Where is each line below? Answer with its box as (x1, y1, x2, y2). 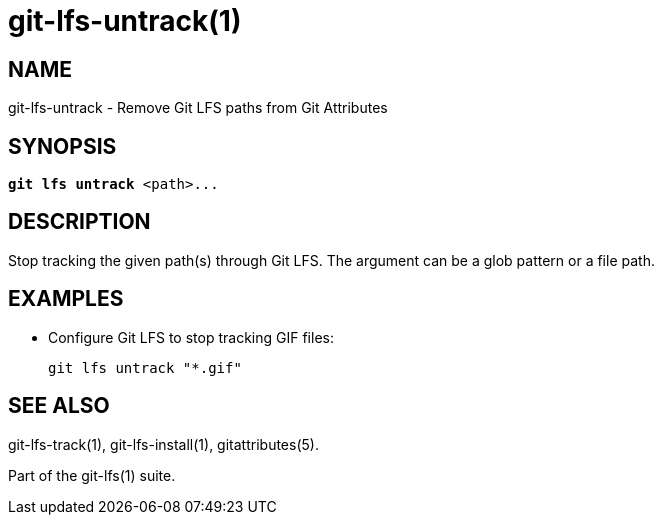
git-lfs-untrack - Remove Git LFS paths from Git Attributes (8, 99, 388, 117)
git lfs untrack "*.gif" (48, 359, 242, 376)
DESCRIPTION (8, 209, 151, 235)
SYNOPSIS (8, 133, 117, 159)
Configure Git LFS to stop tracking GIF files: (48, 328, 334, 346)
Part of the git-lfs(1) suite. (8, 466, 176, 484)
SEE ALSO (8, 393, 110, 419)
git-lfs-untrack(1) (8, 4, 242, 38)
